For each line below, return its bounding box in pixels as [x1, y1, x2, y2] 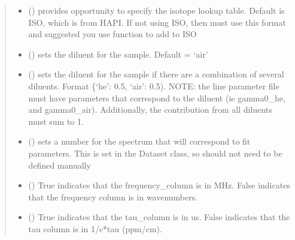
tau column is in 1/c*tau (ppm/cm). [28, 222, 162, 235]
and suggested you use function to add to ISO [28, 28, 197, 40]
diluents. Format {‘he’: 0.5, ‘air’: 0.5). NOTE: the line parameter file [28, 79, 279, 92]
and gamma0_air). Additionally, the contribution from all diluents [28, 103, 272, 116]
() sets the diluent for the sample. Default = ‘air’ [28, 47, 208, 60]
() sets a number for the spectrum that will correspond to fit [28, 135, 251, 148]
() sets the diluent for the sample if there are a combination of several [28, 68, 284, 80]
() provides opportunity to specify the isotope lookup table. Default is [28, 4, 285, 16]
